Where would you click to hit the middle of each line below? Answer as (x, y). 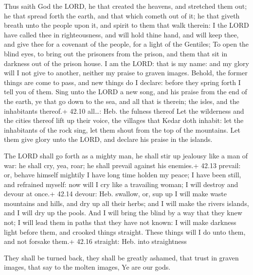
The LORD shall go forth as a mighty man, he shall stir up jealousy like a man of (126, 155)
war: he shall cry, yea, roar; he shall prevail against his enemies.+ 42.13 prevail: (122, 165)
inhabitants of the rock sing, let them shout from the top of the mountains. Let (122, 129)
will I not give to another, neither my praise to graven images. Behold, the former (126, 73)
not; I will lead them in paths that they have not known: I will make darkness (120, 222)
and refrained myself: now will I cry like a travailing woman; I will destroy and (121, 184)
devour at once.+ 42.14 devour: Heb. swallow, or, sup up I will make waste (116, 194)
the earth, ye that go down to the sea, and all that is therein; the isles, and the (122, 101)
